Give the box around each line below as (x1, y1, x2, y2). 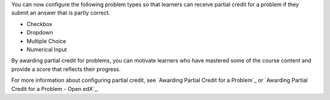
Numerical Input (26, 45, 67, 53)
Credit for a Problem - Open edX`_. (11, 85, 99, 92)
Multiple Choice (26, 37, 67, 45)
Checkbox (26, 20, 53, 27)
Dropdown (26, 29, 53, 36)
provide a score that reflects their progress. (11, 65, 121, 73)
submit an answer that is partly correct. (11, 9, 111, 16)
